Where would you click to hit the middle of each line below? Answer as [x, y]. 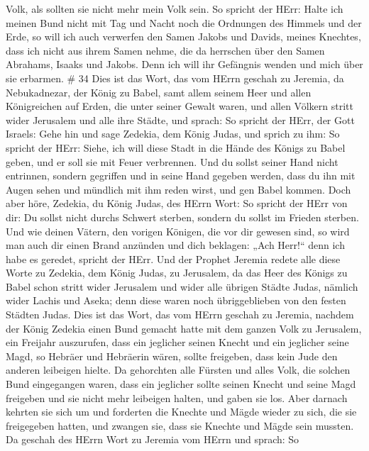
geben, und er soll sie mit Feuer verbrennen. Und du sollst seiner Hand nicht [172, 161]
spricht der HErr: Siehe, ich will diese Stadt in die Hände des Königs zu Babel [176, 147]
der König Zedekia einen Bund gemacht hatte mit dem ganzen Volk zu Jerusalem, [184, 328]
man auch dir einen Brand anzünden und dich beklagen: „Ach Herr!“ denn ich [175, 245]
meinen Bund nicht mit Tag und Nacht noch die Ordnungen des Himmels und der [184, 22]
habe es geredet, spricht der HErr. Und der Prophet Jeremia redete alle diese [173, 258]
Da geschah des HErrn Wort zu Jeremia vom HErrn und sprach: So [153, 439]
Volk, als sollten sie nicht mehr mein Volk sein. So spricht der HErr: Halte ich [175, 9]
